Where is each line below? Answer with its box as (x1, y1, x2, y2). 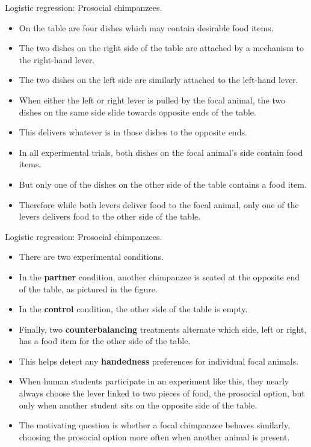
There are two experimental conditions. (19, 250, 164, 263)
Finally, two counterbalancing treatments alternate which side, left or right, (19, 322, 307, 335)
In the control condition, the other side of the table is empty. (19, 303, 248, 315)
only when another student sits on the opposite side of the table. (19, 398, 257, 411)
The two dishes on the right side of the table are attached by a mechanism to (19, 42, 304, 54)
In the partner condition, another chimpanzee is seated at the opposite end (19, 270, 300, 283)
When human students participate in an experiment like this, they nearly (19, 375, 289, 387)
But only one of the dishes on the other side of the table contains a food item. (19, 177, 307, 190)
